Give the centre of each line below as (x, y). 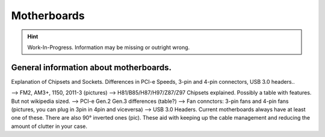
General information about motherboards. (91, 67)
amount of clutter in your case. (49, 126)
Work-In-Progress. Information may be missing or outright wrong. (109, 47)
